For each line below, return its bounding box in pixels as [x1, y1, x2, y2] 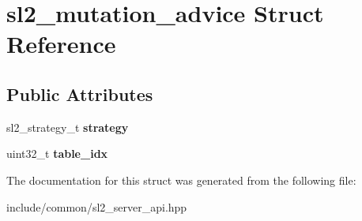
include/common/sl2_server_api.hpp [6, 198, 187, 215]
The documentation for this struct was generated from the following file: [6, 171, 356, 188]
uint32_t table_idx [6, 145, 108, 162]
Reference [6, 28, 116, 60]
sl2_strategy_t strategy [6, 118, 129, 135]
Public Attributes [6, 81, 153, 106]
